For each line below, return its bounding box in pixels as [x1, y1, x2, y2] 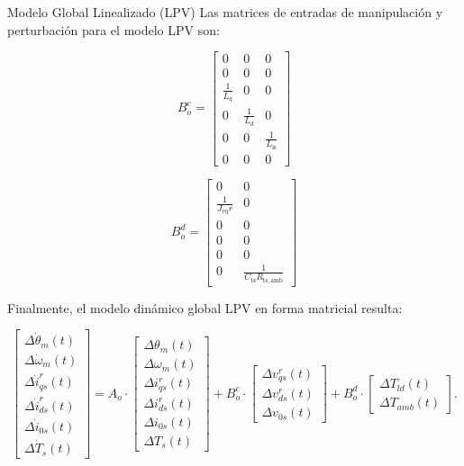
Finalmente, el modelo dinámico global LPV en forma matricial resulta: [7, 298, 403, 317]
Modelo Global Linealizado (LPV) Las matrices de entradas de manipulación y [7, 3, 443, 21]
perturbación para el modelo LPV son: [7, 20, 220, 39]
